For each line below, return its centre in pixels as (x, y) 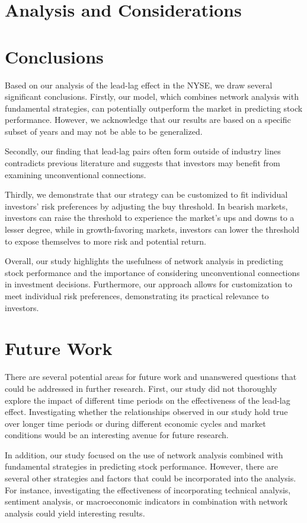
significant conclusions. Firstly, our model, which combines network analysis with (152, 96)
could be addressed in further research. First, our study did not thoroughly (141, 388)
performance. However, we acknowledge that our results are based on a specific (148, 120)
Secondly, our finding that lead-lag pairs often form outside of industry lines (143, 151)
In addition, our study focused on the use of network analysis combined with (144, 454)
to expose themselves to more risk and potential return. (105, 241)
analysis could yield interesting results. (75, 513)
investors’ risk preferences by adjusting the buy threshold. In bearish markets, (146, 206)
